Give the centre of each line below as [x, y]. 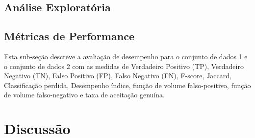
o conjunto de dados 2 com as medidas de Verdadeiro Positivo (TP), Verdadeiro [124, 66]
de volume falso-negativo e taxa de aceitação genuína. [84, 95]
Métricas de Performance [69, 36]
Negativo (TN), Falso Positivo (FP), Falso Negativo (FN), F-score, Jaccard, [118, 76]
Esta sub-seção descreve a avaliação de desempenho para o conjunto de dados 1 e [126, 56]
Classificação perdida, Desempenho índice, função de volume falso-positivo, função [127, 85]
